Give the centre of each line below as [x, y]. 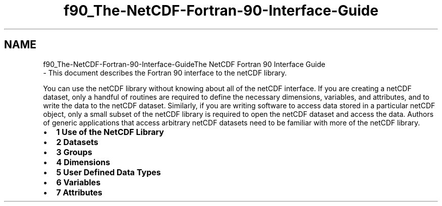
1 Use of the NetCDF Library [110, 132]
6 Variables [78, 182]
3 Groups [74, 152]
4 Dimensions [83, 162]
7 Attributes [79, 192]
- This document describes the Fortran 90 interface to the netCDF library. [165, 73]
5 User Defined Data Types [108, 172]
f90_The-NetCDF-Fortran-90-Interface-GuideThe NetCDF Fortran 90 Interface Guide [184, 64]
